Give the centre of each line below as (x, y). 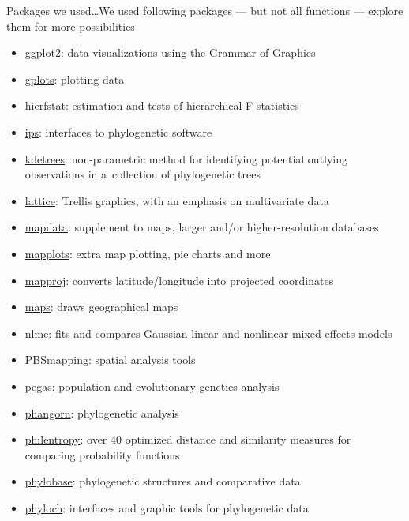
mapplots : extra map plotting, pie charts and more (148, 253)
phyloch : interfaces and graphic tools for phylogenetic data (167, 507)
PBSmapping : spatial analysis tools (110, 360)
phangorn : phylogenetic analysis (102, 412)
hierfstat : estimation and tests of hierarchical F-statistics (162, 105)
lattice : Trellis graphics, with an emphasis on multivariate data (177, 200)
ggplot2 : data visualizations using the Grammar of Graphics (170, 52)
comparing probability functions (102, 454)
